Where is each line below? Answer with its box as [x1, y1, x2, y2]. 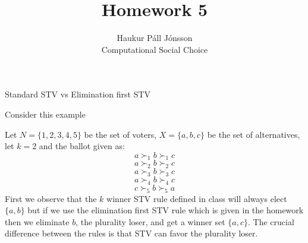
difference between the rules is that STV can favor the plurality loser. [5, 227, 258, 239]
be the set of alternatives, [207, 128, 300, 140]
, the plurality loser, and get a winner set [76, 215, 225, 228]
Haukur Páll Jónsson [117, 31, 193, 44]
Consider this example [5, 108, 86, 120]
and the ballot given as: [39, 140, 125, 152]
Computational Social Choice [101, 43, 208, 55]
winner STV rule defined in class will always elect [106, 192, 287, 204]
